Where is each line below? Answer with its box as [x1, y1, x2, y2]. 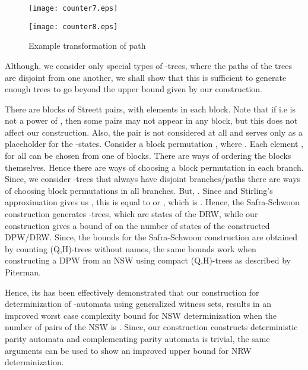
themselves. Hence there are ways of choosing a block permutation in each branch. [5, 161, 304, 173]
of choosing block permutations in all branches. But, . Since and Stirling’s [5, 184, 273, 196]
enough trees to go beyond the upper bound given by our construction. [5, 83, 262, 95]
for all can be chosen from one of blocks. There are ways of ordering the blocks [5, 149, 291, 162]
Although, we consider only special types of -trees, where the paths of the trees [5, 59, 292, 71]
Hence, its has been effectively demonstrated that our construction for [5, 286, 259, 298]
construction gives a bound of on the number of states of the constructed [5, 219, 270, 231]
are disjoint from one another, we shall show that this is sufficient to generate [5, 71, 287, 83]
